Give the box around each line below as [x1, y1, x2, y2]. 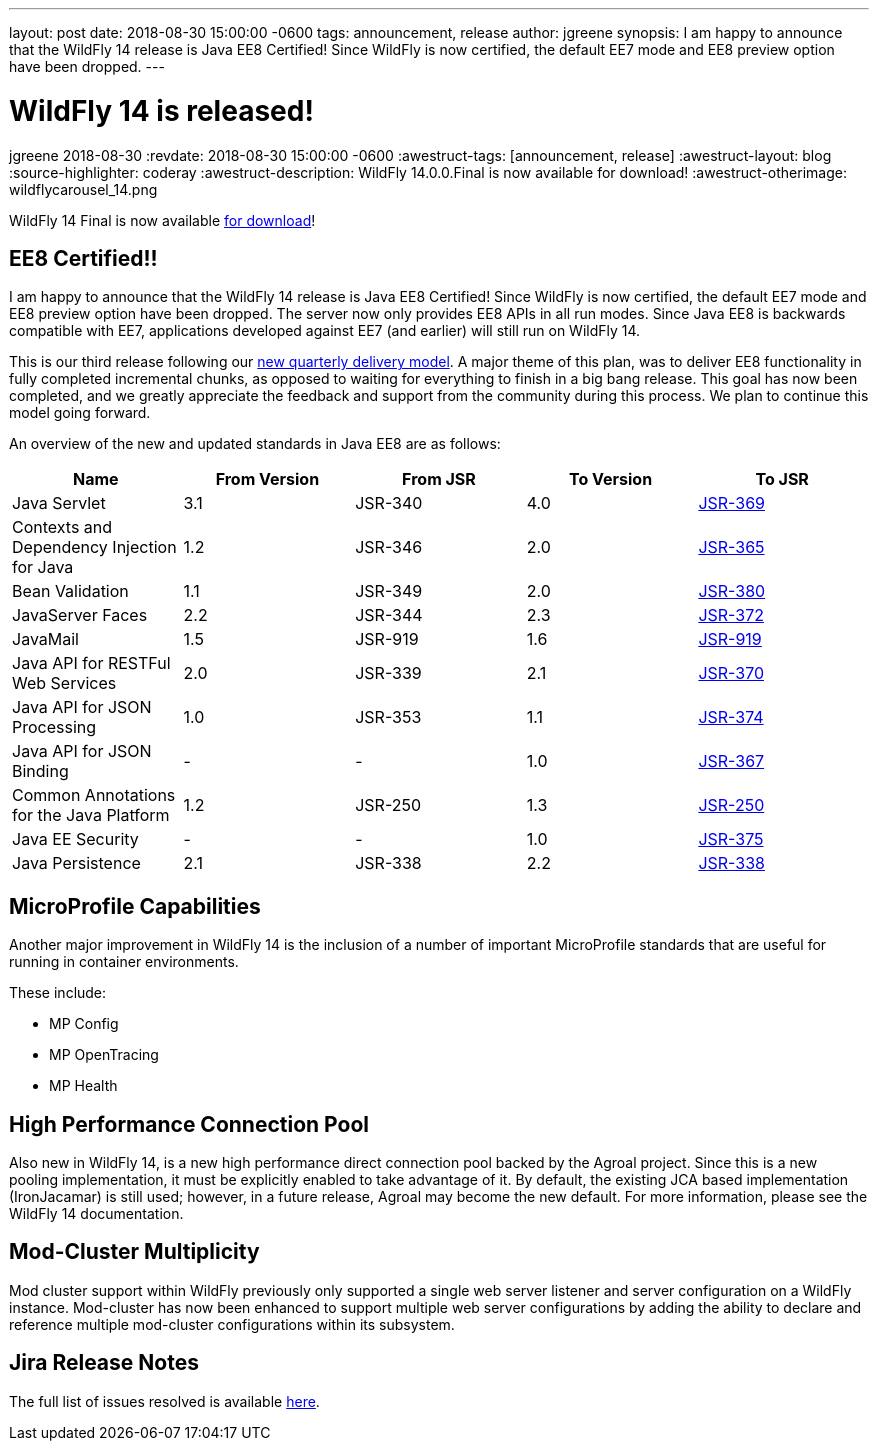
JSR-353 [355, 707, 422, 728]
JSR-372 [698, 605, 764, 626]
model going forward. [9, 404, 151, 422]
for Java [12, 557, 74, 578]
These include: [9, 984, 107, 1002]
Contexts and [12, 517, 113, 538]
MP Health [49, 1077, 118, 1095]
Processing [12, 717, 97, 738]
